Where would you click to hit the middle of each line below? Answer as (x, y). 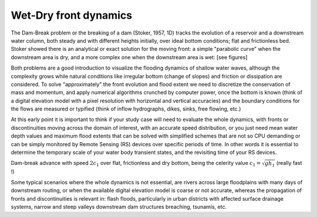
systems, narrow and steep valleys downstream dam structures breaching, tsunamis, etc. (119, 207)
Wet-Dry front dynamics (71, 15)
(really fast (289, 163)
